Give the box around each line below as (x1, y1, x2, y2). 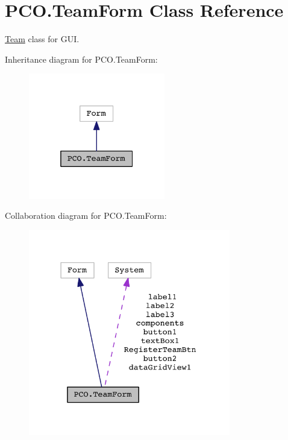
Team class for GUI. (5, 33, 80, 45)
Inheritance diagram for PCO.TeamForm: (5, 52, 158, 65)
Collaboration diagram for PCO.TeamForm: (5, 209, 167, 222)
